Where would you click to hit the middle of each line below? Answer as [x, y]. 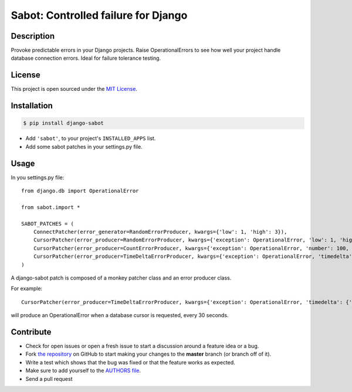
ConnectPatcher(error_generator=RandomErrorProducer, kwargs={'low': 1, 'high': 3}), [160, 232]
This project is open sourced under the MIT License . [74, 89]
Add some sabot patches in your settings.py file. [84, 146]
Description [33, 36]
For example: [27, 289]
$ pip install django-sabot [63, 123]
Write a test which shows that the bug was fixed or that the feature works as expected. [131, 362]
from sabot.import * [51, 207]
